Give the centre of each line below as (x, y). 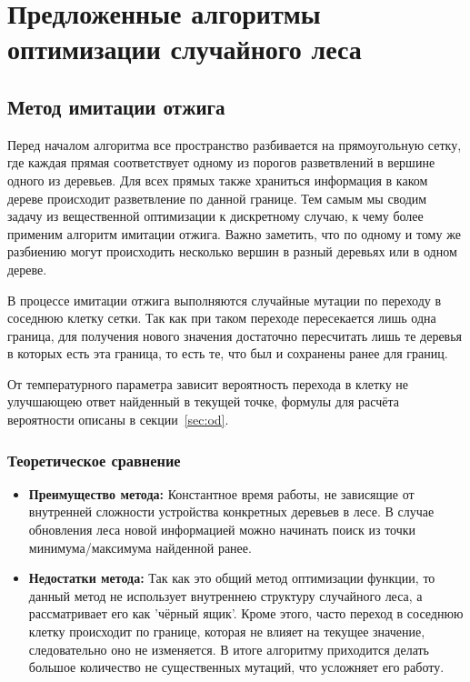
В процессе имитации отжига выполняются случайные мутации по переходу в (225, 300)
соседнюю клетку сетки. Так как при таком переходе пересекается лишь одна (222, 318)
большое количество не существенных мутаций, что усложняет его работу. (236, 667)
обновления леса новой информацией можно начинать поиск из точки (222, 530)
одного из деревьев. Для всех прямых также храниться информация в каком (218, 180)
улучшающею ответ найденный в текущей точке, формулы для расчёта (203, 401)
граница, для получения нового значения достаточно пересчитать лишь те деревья (235, 335)
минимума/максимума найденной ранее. (140, 547)
